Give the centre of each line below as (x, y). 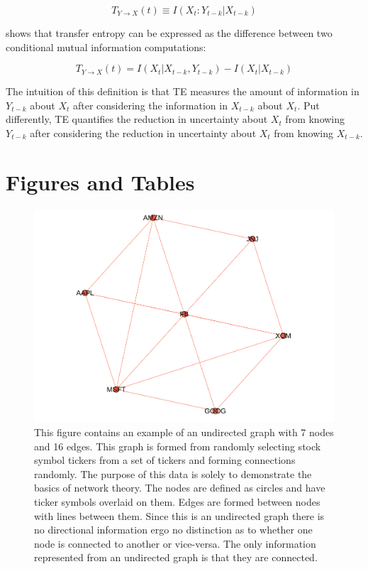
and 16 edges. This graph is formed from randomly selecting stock (178, 446)
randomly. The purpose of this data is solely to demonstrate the (173, 473)
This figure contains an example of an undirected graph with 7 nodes (184, 432)
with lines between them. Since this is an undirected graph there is (179, 515)
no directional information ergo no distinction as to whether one (173, 530)
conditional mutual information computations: (106, 47)
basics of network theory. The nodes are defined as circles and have (180, 488)
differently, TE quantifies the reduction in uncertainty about (137, 119)
